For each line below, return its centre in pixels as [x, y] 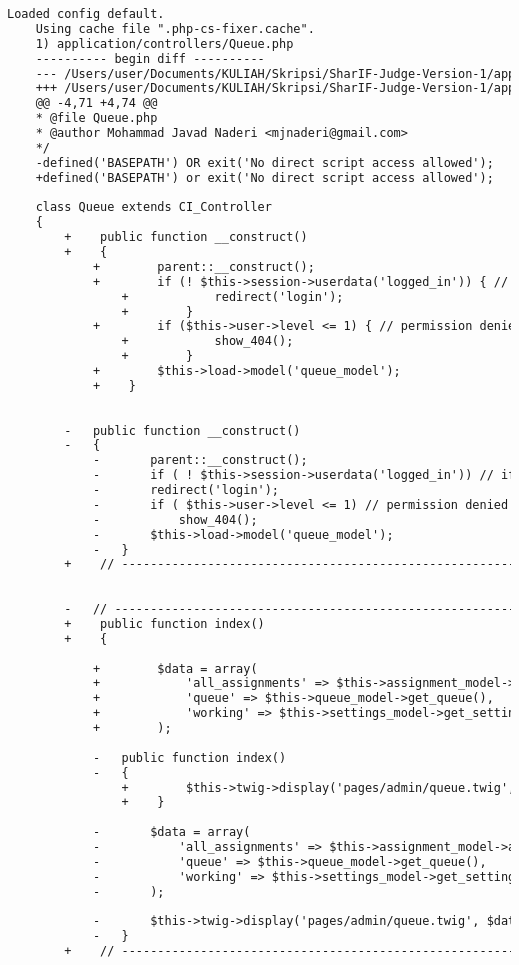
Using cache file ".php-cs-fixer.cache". [175, 28]
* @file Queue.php [96, 118]
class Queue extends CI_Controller [153, 207]
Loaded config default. [86, 14]
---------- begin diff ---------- [150, 58]
